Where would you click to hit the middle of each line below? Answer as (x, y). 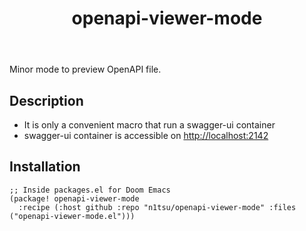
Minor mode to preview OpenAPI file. (85, 69)
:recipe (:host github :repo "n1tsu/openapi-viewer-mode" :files (157, 207)
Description (46, 100)
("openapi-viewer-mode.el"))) (72, 216)
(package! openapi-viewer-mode (74, 198)
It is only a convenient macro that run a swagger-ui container (149, 125)
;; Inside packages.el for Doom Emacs (90, 190)
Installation (45, 167)
